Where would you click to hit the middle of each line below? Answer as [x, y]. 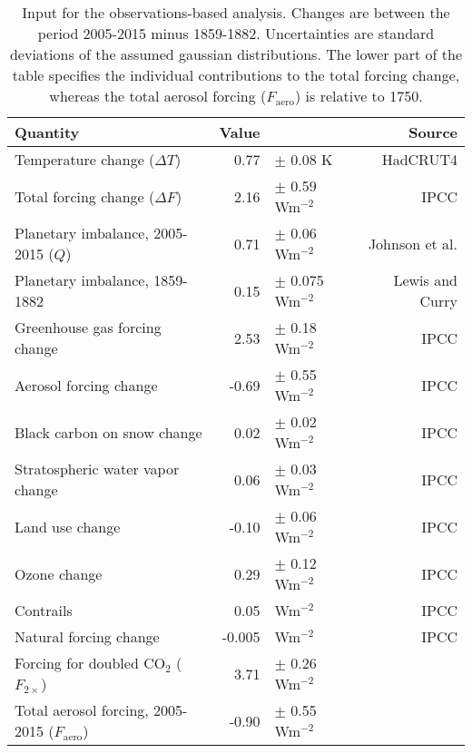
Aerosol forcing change [86, 385]
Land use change [68, 526]
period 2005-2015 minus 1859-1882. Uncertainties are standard [236, 33]
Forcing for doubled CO [90, 663]
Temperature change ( [85, 159]
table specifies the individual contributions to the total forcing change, [236, 75]
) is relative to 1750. [359, 96]
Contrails [44, 610]
